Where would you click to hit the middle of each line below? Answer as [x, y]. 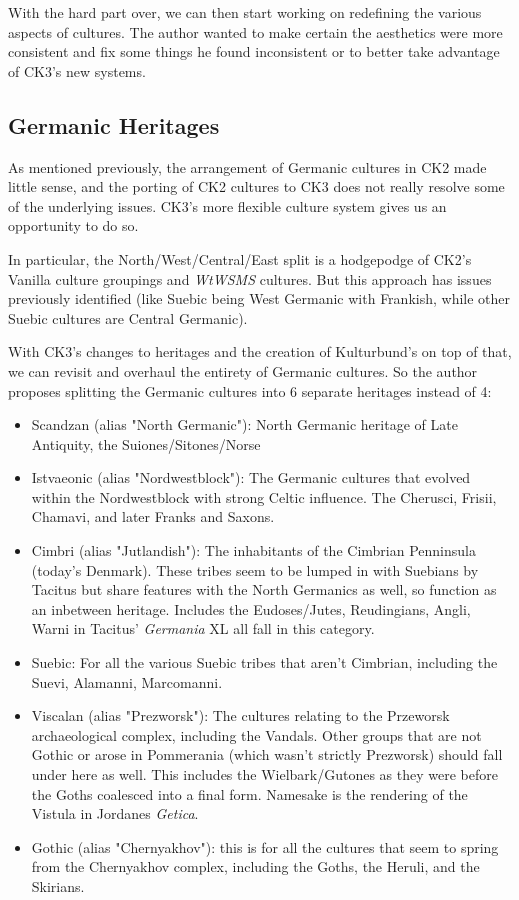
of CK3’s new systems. [77, 70]
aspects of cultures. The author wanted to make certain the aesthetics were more [255, 31]
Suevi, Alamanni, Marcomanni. [127, 681]
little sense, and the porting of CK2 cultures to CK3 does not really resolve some [256, 186]
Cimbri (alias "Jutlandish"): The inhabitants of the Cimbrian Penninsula [253, 550]
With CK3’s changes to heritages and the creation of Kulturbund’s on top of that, [260, 351]
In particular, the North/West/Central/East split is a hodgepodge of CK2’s [240, 258]
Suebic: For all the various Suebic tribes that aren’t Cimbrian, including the [264, 662]
